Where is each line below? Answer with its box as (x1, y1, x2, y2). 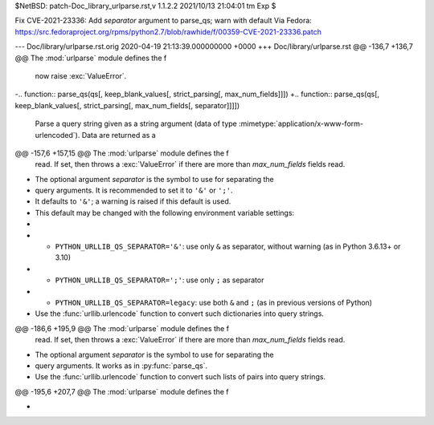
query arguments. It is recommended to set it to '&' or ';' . (35, 185, 233, 196)
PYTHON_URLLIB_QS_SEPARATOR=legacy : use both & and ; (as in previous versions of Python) (55, 297, 373, 307)
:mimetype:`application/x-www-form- (238, 119, 363, 128)
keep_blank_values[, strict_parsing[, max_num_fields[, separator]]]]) (14, 100, 240, 110)
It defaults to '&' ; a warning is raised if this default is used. (35, 196, 231, 206)
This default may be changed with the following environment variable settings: (35, 208, 295, 217)
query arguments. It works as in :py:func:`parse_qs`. (35, 361, 208, 370)
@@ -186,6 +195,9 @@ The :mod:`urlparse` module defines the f (14, 323, 229, 333)
